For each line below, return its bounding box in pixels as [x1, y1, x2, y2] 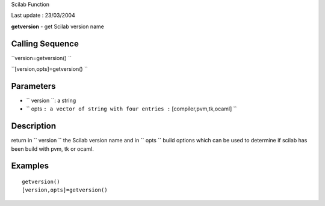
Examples [11, 161, 49, 171]
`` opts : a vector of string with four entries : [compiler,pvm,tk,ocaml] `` [26, 105, 237, 112]
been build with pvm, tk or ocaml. [11, 145, 94, 153]
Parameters [11, 81, 56, 91]
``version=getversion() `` [11, 54, 72, 61]
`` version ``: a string [26, 97, 76, 104]
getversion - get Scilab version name [11, 23, 105, 30]
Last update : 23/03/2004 [11, 12, 75, 19]
